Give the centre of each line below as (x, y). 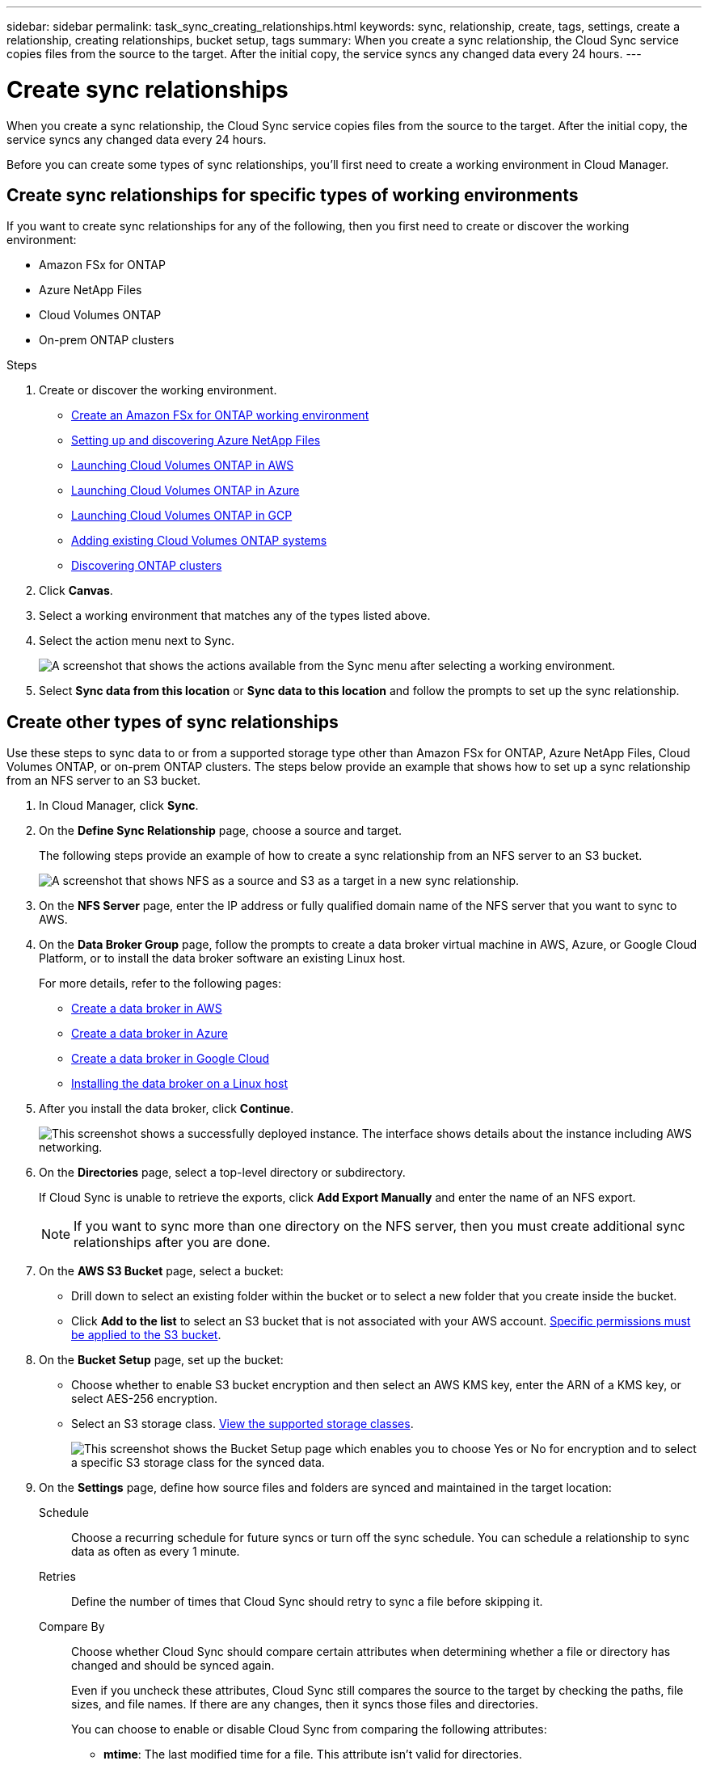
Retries (57, 1577)
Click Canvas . (76, 591)
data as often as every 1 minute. (156, 1552)
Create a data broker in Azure (150, 1034)
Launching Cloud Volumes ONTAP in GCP (182, 516)
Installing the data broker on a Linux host (179, 1084)
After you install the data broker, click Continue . (166, 1109)
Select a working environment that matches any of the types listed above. (235, 616)
